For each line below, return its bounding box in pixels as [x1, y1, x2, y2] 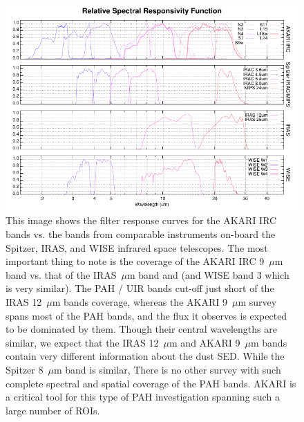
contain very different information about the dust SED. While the [6, 349, 285, 363]
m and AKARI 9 [169, 335, 240, 349]
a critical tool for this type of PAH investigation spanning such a [6, 389, 280, 404]
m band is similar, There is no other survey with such [53, 362, 281, 376]
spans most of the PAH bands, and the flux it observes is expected [6, 308, 287, 322]
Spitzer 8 [6, 362, 44, 376]
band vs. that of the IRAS [6, 267, 117, 282]
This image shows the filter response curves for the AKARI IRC [6, 213, 277, 228]
